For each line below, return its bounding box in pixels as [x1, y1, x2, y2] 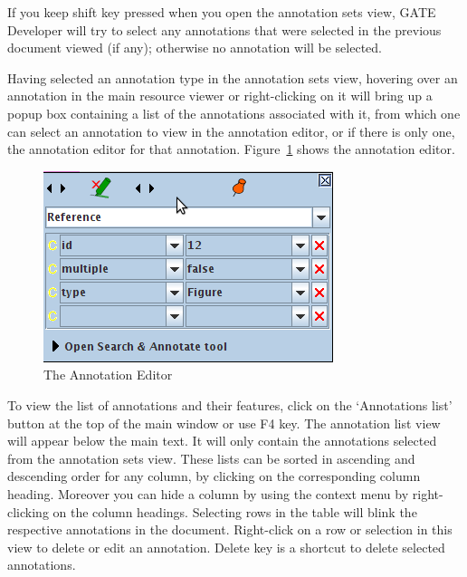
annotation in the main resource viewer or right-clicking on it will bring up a [7, 86, 433, 105]
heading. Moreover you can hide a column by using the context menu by [7, 484, 409, 503]
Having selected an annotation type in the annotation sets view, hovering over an [7, 68, 458, 87]
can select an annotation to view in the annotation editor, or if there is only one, [7, 121, 455, 140]
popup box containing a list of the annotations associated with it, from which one [7, 103, 461, 122]
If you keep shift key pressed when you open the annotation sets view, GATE [7, 3, 436, 21]
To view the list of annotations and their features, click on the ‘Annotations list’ [7, 395, 453, 414]
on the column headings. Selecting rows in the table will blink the [52, 502, 417, 521]
